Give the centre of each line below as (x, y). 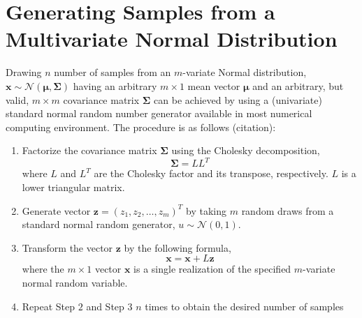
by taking (206, 210)
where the (43, 269)
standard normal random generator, (99, 224)
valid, (17, 99)
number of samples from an (113, 72)
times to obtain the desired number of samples (244, 306)
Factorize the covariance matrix (89, 150)
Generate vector (56, 210)
